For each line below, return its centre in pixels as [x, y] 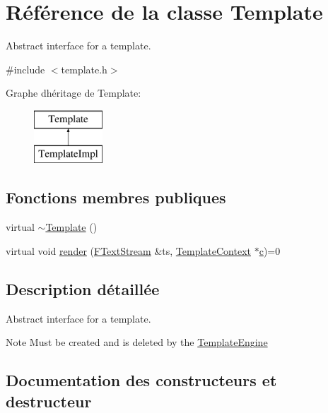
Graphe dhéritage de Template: [74, 93]
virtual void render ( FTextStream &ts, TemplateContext [128, 250]
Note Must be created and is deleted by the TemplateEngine [137, 342]
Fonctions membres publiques [116, 197]
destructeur [49, 401]
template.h [84, 69]
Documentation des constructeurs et [141, 380]
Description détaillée [83, 288]
